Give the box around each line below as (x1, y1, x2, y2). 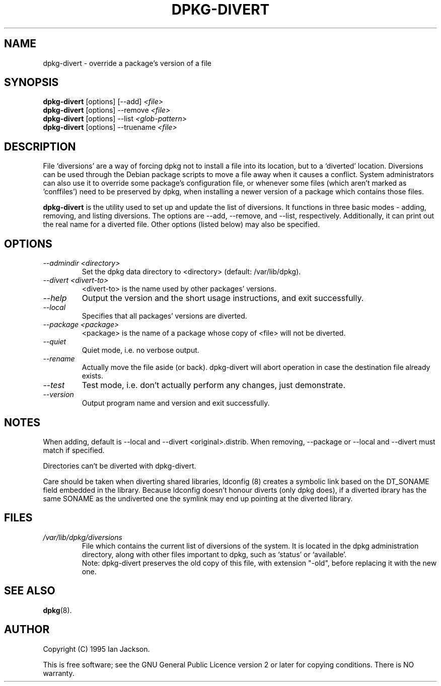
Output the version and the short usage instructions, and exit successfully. (82, 293, 364, 303)
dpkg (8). (43, 605, 72, 615)
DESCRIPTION (4, 140, 76, 153)
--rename (43, 354, 75, 363)
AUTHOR (4, 623, 50, 636)
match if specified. (43, 445, 105, 454)
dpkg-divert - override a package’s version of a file (43, 58, 211, 67)
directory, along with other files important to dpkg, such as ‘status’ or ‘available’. (82, 550, 347, 559)
